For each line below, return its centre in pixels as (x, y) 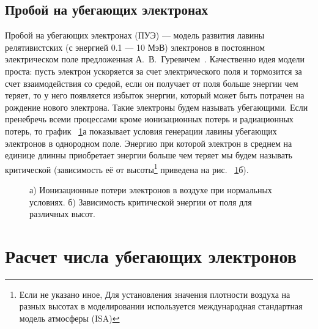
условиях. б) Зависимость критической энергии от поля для (141, 201)
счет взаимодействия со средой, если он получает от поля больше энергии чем (152, 83)
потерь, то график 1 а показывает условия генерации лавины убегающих (141, 131)
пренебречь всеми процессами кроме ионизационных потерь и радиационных (149, 119)
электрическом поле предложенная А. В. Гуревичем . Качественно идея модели (155, 59)
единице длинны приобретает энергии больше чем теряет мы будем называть (149, 155)
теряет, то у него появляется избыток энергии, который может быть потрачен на (155, 95)
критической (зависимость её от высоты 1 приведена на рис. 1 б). (127, 168)
